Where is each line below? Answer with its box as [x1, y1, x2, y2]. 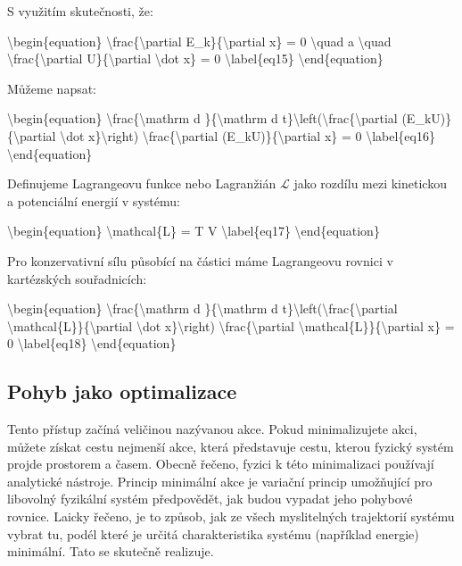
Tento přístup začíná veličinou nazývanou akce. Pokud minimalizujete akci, [7, 420, 417, 438]
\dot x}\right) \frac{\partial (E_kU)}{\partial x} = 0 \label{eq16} [60, 126, 435, 145]
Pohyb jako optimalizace [7, 378, 237, 405]
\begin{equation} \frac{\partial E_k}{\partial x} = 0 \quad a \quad [7, 31, 392, 50]
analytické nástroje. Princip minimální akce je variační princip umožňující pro [7, 471, 433, 490]
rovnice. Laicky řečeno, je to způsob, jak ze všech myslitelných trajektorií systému [7, 507, 455, 526]
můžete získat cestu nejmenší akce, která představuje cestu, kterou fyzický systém [7, 437, 454, 455]
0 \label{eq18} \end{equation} [7, 334, 177, 353]
